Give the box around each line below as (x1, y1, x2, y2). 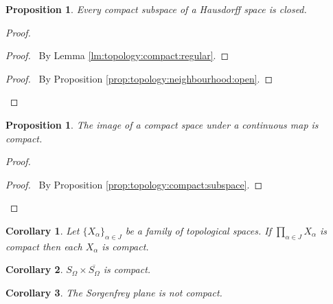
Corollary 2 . (5, 262, 63, 276)
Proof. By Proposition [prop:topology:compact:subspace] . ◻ (5, 177, 262, 191)
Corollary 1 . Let (5, 223, 80, 237)
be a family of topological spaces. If (125, 223, 271, 237)
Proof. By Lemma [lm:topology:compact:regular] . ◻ (5, 48, 229, 63)
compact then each (5, 239, 82, 253)
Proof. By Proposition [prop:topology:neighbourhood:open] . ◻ (5, 71, 273, 85)
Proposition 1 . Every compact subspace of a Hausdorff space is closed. (5, 2, 307, 16)
